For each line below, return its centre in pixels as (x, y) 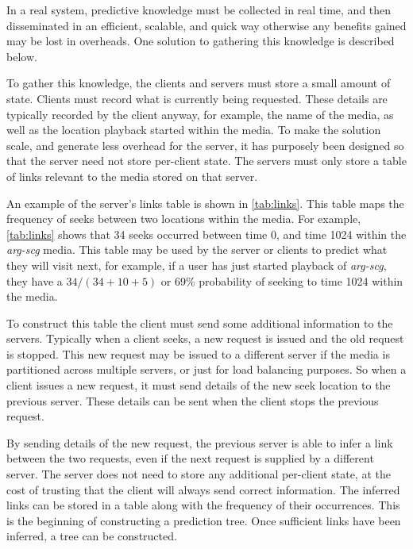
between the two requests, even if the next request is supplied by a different (190, 458)
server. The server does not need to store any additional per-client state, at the (199, 474)
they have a (35, 280)
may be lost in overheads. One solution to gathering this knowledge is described (201, 41)
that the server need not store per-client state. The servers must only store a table (206, 161)
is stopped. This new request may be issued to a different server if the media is (198, 353)
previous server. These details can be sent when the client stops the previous (193, 400)
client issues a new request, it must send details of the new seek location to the (199, 385)
